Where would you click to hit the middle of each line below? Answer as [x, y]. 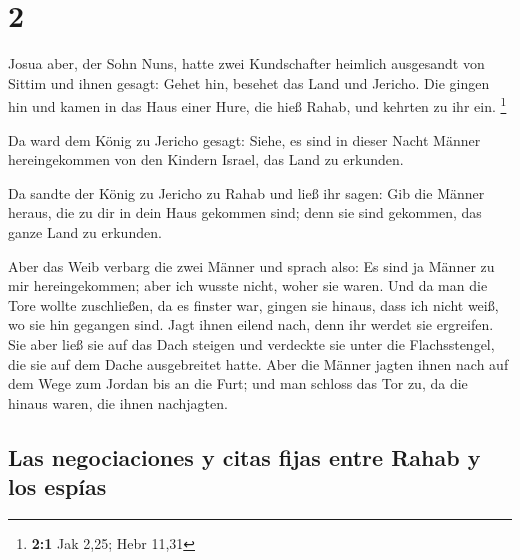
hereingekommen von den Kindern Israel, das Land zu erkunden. [206, 159]
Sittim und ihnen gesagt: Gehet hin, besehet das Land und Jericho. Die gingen [249, 82]
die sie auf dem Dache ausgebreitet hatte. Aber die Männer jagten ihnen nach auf [258, 363]
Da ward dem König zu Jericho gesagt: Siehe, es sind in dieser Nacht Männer [244, 139]
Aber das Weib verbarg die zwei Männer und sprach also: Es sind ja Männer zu [251, 265]
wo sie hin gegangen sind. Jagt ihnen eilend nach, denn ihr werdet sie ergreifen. [251, 324]
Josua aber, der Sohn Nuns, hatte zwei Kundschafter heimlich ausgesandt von [246, 63]
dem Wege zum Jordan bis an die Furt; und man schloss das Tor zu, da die [238, 383]
